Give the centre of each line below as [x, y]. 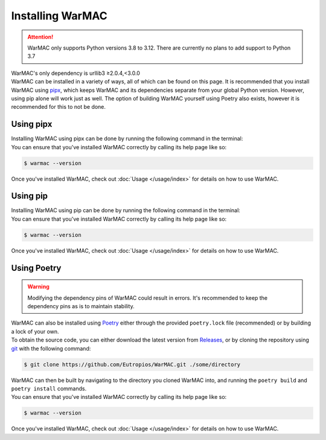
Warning [38, 286]
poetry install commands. [49, 388]
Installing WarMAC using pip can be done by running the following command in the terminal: [126, 210]
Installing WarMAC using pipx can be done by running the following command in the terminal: [127, 138]
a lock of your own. [35, 331]
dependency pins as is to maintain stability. [81, 306]
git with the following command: [51, 348]
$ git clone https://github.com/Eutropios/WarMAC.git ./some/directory [132, 364]
